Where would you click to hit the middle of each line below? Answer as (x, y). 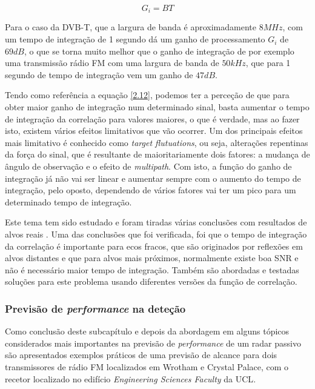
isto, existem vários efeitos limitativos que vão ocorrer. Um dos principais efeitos (154, 131)
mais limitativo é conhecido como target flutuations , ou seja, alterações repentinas (157, 142)
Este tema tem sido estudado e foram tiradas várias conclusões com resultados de (156, 222)
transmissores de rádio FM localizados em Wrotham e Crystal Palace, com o (147, 366)
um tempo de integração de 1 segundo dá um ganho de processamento (135, 39)
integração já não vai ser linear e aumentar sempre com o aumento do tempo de (153, 178)
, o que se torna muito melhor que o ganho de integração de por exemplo (159, 51)
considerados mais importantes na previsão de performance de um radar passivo (153, 343)
